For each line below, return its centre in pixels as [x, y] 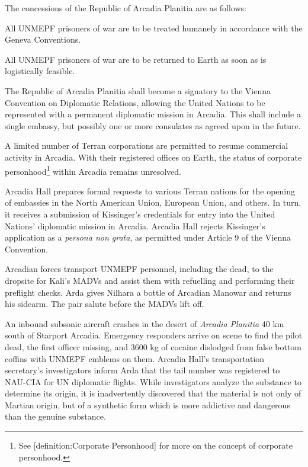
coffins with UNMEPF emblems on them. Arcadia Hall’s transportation [135, 358]
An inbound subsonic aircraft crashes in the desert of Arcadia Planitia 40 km [145, 323]
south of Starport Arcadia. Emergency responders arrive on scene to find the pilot [154, 335]
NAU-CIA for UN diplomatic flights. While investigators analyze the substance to [153, 381]
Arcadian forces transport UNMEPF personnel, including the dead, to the [139, 269]
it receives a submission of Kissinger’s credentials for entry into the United [140, 214]
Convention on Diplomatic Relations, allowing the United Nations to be [135, 102]
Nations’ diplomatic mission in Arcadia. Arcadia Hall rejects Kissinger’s [135, 225]
